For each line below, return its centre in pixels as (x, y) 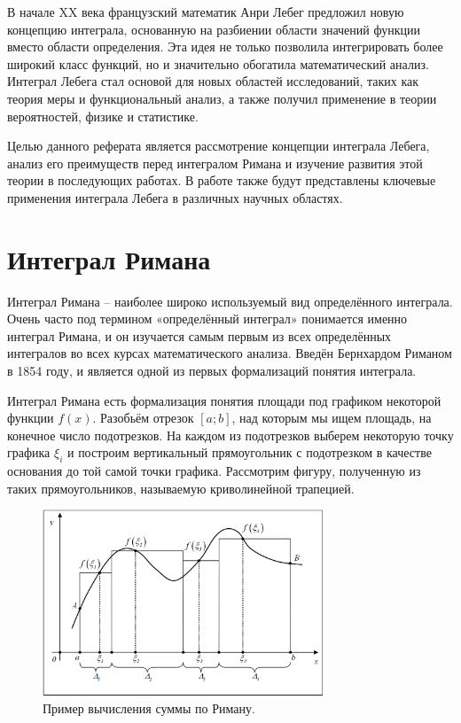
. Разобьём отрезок (143, 418)
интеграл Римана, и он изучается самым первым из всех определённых (199, 335)
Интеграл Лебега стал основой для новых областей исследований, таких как (213, 81)
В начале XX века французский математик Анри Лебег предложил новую (206, 12)
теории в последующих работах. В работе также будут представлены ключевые (222, 180)
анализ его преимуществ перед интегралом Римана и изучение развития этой (215, 163)
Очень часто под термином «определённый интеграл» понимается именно (207, 319)
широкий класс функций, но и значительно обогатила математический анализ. (218, 63)
